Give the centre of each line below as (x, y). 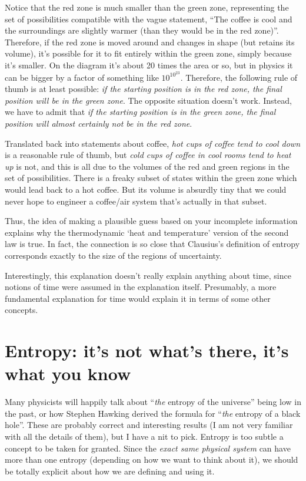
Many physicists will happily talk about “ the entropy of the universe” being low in (153, 402)
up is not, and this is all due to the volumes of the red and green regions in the (147, 166)
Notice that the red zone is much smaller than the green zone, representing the (147, 7)
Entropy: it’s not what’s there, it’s (147, 350)
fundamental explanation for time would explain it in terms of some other (138, 298)
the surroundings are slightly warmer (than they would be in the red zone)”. (142, 30)
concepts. (21, 310)
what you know (68, 373)
